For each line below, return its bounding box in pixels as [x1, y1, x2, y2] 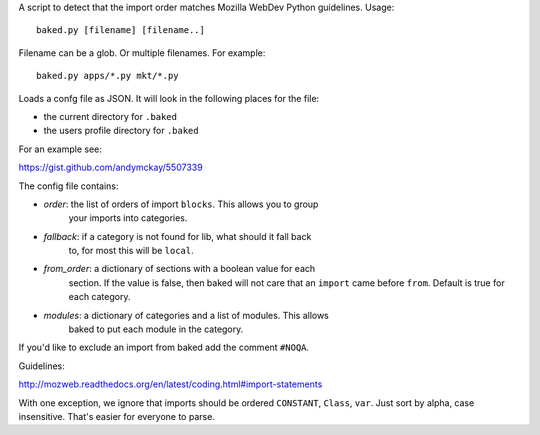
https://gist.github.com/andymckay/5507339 [18, 161, 204, 174]
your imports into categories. [68, 212, 188, 224]
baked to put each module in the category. [68, 323, 244, 335]
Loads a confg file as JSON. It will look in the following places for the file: [18, 92, 320, 104]
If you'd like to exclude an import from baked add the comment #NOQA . [18, 341, 310, 354]
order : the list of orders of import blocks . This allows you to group [43, 198, 319, 210]
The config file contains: [18, 180, 119, 192]
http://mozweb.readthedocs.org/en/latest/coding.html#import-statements [18, 378, 323, 390]
